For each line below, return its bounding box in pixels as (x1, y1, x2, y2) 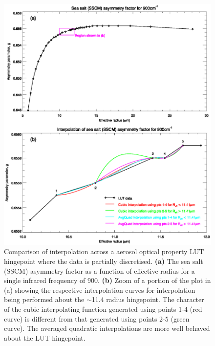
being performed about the (4, 294, 85, 304)
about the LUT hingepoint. (4, 332, 86, 343)
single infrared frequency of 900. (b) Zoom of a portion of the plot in (4, 275, 211, 285)
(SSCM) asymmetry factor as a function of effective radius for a (4, 265, 195, 276)
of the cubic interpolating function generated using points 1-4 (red (4, 303, 202, 314)
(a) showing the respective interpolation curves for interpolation (4, 284, 195, 295)
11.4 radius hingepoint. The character (91, 294, 204, 304)
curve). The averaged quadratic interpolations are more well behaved (4, 323, 210, 333)
